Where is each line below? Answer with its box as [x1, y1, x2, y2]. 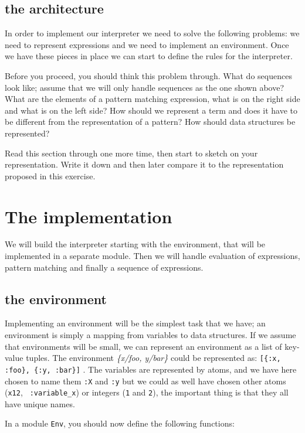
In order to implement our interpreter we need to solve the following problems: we [5, 27, 300, 39]
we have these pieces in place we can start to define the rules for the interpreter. [5, 50, 293, 62]
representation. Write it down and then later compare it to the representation [5, 158, 284, 171]
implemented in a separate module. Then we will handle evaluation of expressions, [5, 250, 300, 262]
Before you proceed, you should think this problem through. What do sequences [5, 69, 292, 81]
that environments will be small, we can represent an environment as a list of [5, 340, 282, 352]
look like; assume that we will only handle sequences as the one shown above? [5, 81, 284, 93]
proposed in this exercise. [5, 169, 96, 182]
